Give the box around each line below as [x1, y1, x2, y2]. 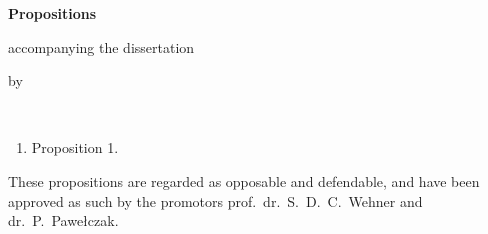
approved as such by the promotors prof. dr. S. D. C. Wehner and [8, 190, 423, 211]
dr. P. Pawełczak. [8, 210, 119, 231]
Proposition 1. [31, 137, 119, 158]
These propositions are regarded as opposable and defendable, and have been [8, 170, 480, 191]
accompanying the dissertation [8, 36, 195, 57]
